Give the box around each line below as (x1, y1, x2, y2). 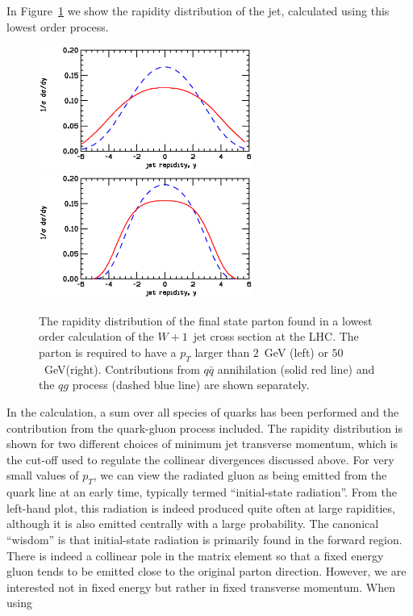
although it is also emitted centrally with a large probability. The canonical (6, 515, 379, 532)
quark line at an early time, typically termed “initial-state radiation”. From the (6, 484, 397, 501)
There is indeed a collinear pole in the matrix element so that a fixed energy (6, 547, 384, 564)
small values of (6, 467, 79, 484)
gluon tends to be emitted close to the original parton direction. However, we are (6, 563, 407, 580)
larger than (194, 344, 250, 360)
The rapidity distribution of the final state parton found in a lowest (39, 312, 373, 329)
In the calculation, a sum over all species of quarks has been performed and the (6, 403, 399, 420)
